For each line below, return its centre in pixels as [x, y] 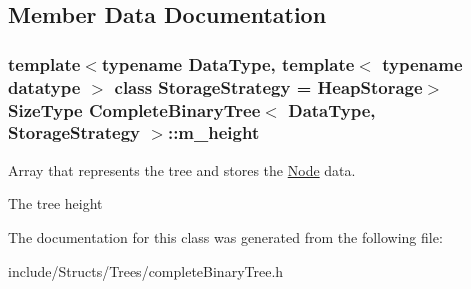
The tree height [55, 203]
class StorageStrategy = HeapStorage [268, 86]
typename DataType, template [228, 63]
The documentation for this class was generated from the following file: [225, 236]
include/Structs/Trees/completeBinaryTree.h [146, 270]
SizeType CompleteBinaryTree [134, 109]
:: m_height [213, 132]
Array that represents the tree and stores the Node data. [182, 169]
